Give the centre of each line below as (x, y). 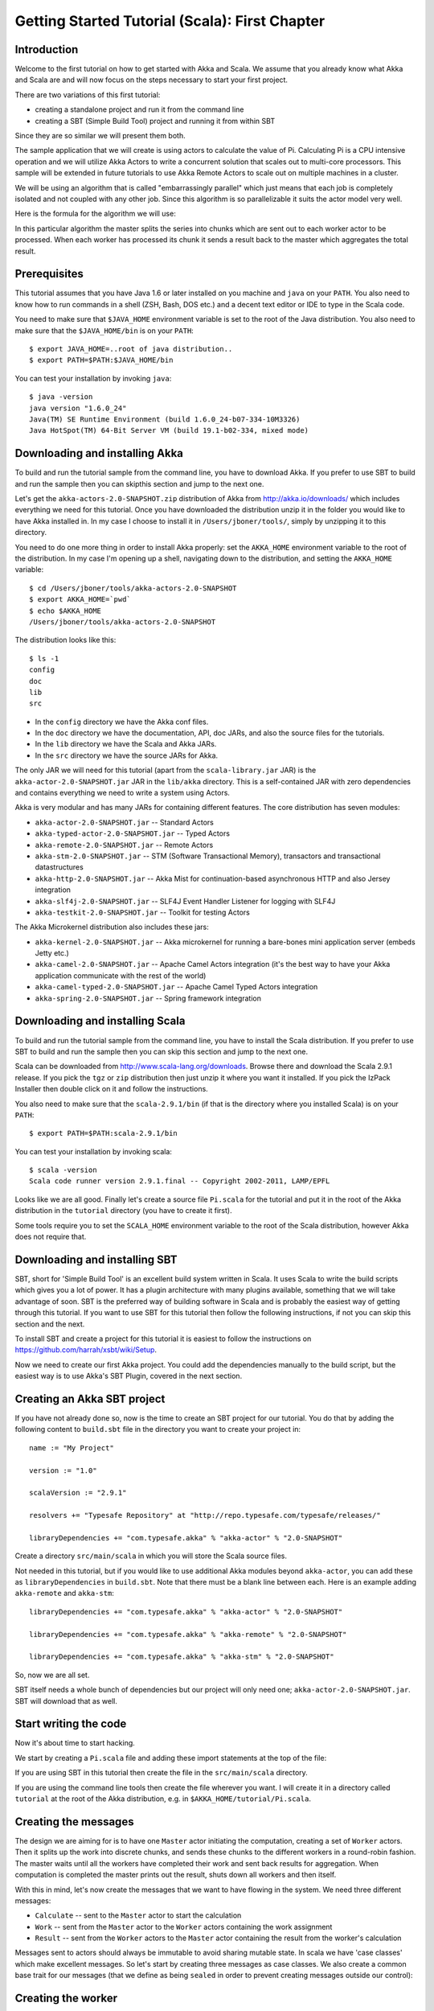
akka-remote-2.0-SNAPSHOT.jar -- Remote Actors (124, 845)
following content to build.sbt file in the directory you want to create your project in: (158, 1429)
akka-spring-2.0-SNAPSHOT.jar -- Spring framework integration (148, 998)
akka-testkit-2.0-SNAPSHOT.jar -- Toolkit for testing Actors (143, 912)
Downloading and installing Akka (99, 453)
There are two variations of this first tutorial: (88, 95)
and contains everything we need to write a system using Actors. (123, 793)
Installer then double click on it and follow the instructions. (111, 1089)
